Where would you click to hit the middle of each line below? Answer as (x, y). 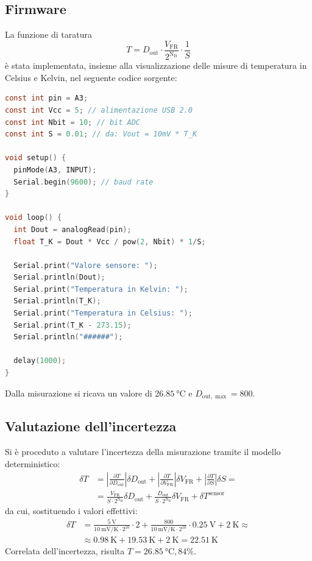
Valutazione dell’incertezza (91, 426)
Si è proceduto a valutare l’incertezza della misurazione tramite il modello (143, 452)
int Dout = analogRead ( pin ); (73, 229)
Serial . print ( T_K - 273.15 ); (73, 325)
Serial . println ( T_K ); (57, 301)
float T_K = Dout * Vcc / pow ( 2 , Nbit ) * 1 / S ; (110, 242)
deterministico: (33, 463)
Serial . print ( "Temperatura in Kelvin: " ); (101, 289)
